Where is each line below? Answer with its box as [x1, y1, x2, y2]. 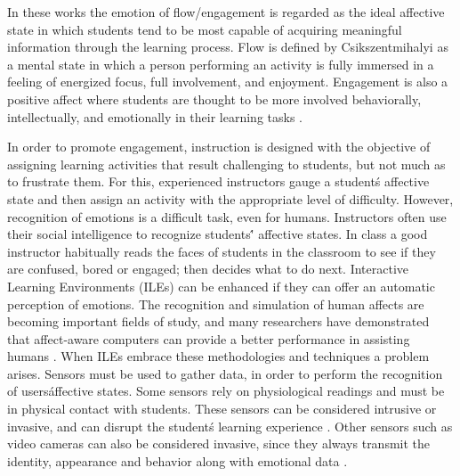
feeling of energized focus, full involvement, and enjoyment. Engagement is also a [7, 72, 448, 91]
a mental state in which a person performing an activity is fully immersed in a [7, 54, 434, 73]
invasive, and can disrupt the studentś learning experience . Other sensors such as [7, 416, 453, 435]
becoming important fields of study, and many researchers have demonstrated [7, 312, 430, 331]
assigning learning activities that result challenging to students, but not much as [7, 154, 446, 173]
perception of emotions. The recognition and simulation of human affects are [7, 294, 424, 313]
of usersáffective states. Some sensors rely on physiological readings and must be [7, 382, 445, 400]
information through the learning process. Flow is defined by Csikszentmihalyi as [7, 37, 448, 56]
